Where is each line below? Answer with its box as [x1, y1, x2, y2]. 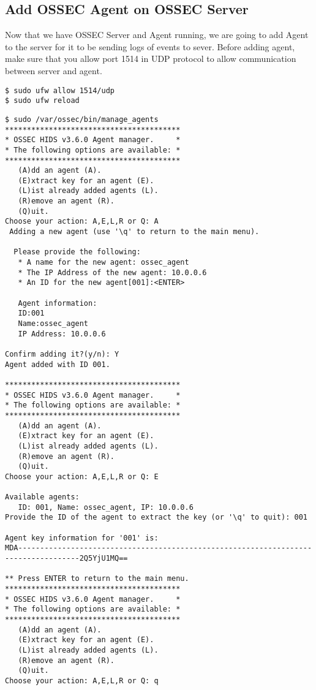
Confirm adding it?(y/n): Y [5, 349, 119, 358]
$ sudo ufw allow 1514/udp [5, 86, 115, 95]
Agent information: [18, 298, 97, 308]
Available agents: [5, 493, 80, 502]
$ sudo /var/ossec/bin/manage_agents [5, 115, 159, 124]
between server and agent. [5, 64, 102, 77]
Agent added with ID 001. [5, 360, 110, 369]
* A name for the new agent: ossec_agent [18, 258, 189, 267]
